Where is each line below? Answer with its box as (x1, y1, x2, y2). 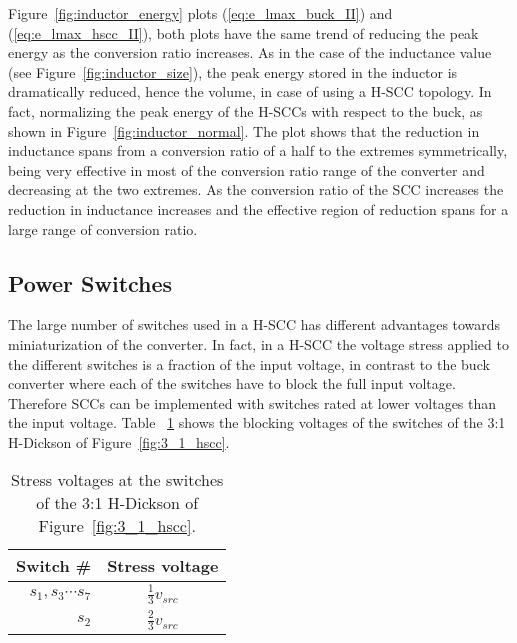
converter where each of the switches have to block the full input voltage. (8, 373, 456, 394)
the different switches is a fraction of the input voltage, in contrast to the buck (8, 353, 490, 374)
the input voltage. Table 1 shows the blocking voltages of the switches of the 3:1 (8, 412, 506, 433)
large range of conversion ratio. (8, 218, 198, 239)
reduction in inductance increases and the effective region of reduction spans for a (8, 198, 509, 219)
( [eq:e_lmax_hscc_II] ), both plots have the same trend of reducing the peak (8, 22, 479, 43)
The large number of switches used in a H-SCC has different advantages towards (8, 314, 501, 335)
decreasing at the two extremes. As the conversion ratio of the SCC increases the (8, 179, 504, 200)
